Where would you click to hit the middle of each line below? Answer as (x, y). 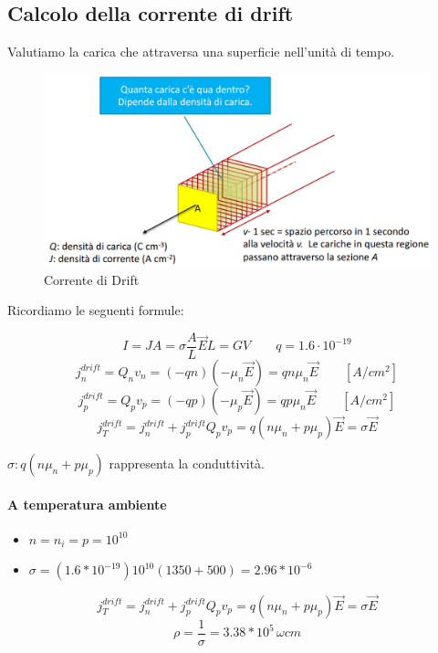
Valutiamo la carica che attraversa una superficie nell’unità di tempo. (201, 52)
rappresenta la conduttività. (187, 463)
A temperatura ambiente (87, 504)
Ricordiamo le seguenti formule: (96, 310)
